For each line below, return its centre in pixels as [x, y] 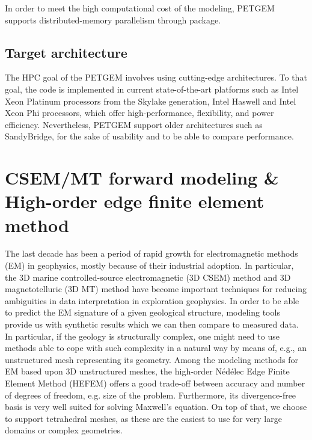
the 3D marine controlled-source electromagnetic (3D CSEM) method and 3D [148, 277]
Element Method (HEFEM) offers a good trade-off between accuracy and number [155, 383]
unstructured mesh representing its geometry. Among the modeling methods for [151, 359]
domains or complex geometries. [64, 430]
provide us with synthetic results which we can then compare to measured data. [152, 324]
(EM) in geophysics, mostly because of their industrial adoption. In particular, [149, 265]
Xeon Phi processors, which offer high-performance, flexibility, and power [139, 113]
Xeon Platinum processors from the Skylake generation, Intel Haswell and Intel [151, 101]
